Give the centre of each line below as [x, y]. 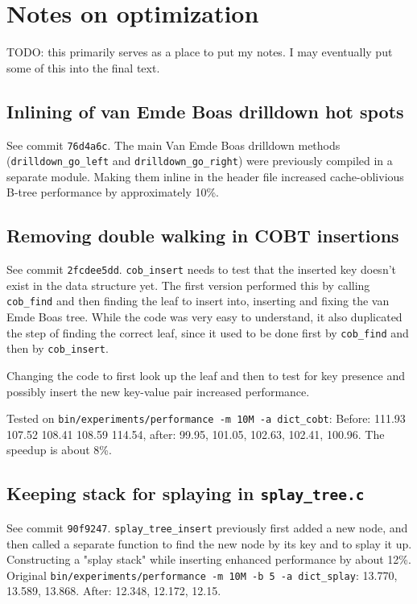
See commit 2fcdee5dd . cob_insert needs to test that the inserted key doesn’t [201, 269]
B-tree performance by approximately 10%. [113, 192]
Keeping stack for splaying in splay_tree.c [186, 493]
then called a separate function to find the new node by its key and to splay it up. [209, 543]
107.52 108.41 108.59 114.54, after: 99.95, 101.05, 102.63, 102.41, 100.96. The [196, 434]
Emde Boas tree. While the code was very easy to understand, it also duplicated [204, 317]
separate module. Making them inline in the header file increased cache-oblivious [205, 176]
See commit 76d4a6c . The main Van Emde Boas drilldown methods [173, 145]
